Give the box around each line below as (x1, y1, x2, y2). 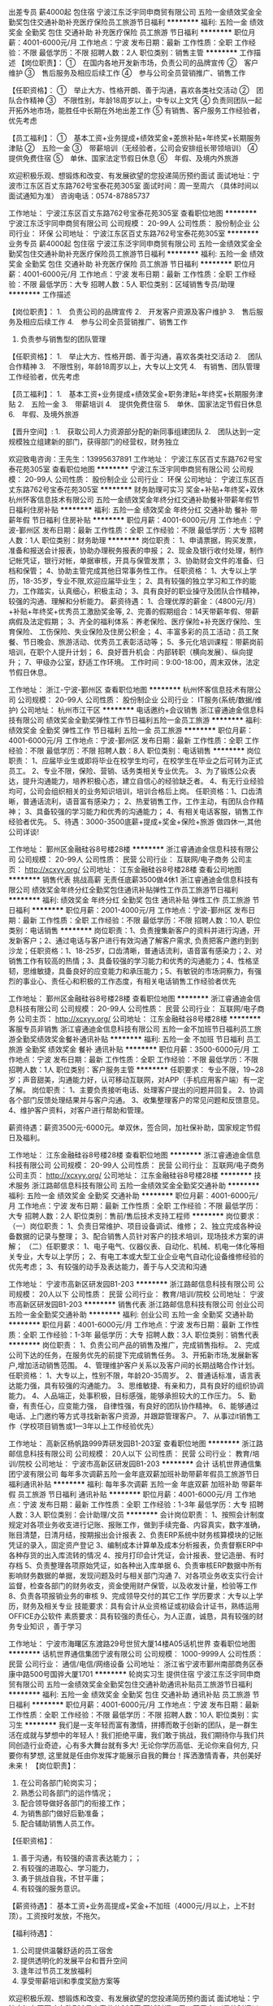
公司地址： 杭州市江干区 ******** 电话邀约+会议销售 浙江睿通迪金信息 (19, 706, 258, 714)
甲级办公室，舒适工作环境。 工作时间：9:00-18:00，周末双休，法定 (35, 658, 260, 666)
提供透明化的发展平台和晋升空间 (19, 1956, 128, 1965)
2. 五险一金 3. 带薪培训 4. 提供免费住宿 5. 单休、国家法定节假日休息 (17, 399, 262, 409)
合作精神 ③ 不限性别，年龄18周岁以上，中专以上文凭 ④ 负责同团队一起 (15, 96, 262, 105)
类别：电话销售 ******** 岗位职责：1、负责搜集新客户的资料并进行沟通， (8, 926, 254, 935)
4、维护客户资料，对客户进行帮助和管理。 (8, 1105, 149, 1115)
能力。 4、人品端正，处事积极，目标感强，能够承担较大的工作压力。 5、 (8, 1391, 249, 1400)
